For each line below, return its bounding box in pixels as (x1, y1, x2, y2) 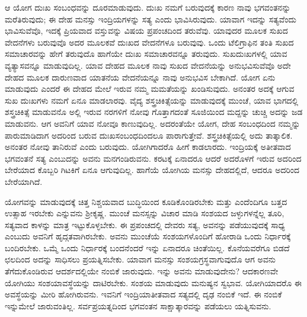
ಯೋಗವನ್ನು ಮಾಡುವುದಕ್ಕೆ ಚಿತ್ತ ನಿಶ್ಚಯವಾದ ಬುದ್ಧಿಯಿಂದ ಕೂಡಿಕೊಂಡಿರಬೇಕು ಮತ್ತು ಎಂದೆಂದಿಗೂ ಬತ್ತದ (5, 195, 287, 207)
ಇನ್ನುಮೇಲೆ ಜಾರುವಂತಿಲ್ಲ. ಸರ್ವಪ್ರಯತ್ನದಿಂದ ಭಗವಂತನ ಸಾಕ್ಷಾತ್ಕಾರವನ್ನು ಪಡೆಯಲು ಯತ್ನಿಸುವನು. (5, 299, 271, 312)
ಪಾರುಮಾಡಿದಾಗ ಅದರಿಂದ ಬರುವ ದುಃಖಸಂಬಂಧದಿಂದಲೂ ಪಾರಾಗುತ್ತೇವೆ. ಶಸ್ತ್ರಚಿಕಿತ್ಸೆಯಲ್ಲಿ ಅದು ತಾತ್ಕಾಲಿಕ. (5, 129, 293, 141)
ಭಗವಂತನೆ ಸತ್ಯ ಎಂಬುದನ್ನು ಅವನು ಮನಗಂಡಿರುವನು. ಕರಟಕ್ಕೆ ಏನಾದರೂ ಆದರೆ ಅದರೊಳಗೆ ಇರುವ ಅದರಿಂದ (5, 152, 302, 164)
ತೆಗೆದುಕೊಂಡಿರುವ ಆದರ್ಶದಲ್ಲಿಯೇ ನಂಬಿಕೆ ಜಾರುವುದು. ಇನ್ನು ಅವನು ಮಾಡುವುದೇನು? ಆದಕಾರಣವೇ (5, 265, 279, 277)
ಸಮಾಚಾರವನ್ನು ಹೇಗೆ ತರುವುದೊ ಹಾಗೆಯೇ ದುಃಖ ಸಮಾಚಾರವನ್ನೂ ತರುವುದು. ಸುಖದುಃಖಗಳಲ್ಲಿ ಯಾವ (5, 47, 287, 60)
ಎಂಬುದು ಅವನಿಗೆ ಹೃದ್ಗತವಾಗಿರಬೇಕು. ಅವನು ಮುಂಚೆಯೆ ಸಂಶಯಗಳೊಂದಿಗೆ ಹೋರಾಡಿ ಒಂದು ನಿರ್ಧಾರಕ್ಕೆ (5, 230, 291, 242)
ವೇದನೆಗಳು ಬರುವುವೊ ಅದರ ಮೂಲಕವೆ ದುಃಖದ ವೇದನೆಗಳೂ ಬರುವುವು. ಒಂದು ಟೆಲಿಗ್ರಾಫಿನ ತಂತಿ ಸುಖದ (5, 36, 294, 48)
